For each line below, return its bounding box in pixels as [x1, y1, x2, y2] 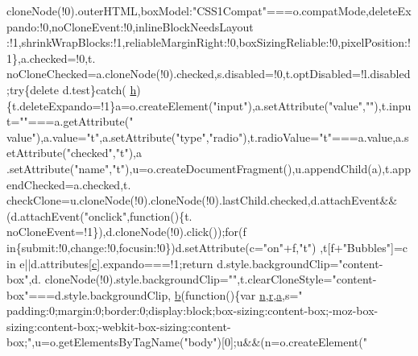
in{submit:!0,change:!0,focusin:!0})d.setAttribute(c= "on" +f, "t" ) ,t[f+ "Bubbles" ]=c [6, 238, 408, 255]
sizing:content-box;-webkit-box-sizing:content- [6, 317, 231, 334]
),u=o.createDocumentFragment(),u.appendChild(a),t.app [125, 159, 411, 176]
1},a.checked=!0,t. [6, 49, 96, 66]
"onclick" [84, 207, 127, 224]
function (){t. [130, 207, 192, 224]
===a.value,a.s [332, 128, 409, 145]
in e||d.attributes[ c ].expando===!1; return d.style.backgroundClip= [6, 255, 339, 271]
